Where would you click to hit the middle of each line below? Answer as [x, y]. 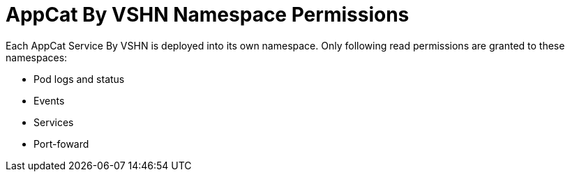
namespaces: [37, 57]
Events [49, 100]
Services [54, 122]
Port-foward [61, 144]
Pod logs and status [79, 79]
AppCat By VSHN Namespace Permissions [208, 15]
